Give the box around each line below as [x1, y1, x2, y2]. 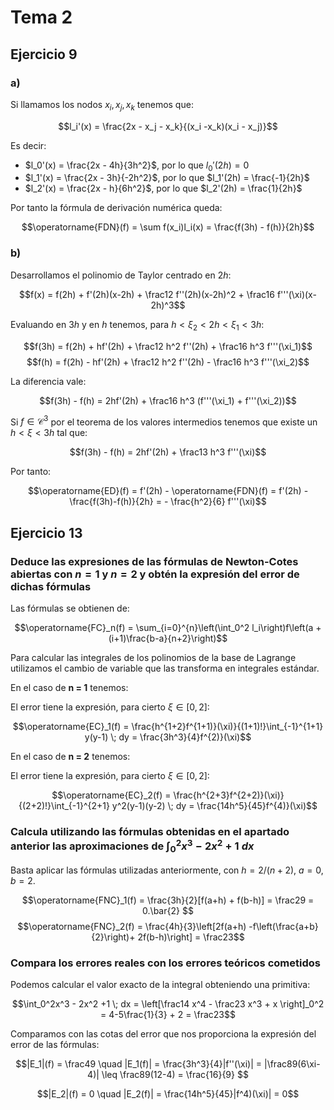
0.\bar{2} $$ [142, 904, 194, 916]
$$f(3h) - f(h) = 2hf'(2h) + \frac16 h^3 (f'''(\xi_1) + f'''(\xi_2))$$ [39, 394, 297, 406]
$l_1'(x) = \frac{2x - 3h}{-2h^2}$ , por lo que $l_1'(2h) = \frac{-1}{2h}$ [24, 172, 310, 184]
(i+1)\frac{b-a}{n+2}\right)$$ [108, 632, 228, 644]
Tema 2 [10, 6, 73, 29]
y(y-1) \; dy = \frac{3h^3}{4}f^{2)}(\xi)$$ [84, 731, 252, 743]
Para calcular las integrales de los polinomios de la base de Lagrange [10, 651, 297, 663]
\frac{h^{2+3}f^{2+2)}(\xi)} [173, 789, 285, 801]
